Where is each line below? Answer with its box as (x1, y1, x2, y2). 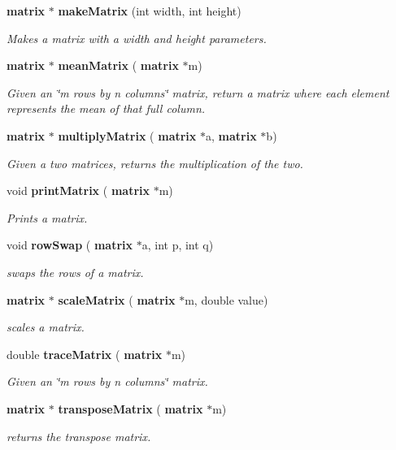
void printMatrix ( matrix (7, 182, 150, 199)
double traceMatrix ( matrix (7, 345, 163, 362)
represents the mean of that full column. (7, 100, 206, 117)
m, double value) (185, 291, 268, 308)
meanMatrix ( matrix (58, 57, 179, 74)
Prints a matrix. (7, 209, 88, 226)
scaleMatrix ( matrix (58, 291, 176, 308)
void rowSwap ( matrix (7, 236, 133, 253)
